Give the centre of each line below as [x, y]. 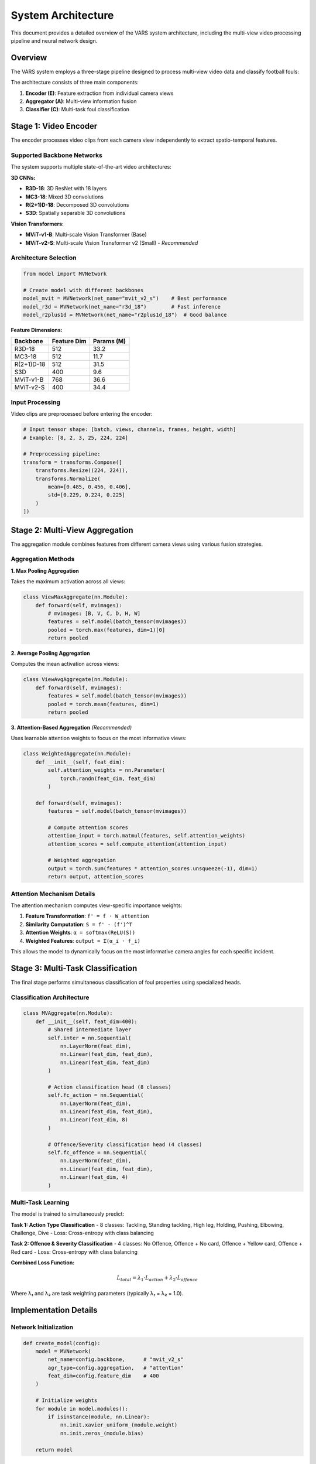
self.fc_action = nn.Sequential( [96, 1095]
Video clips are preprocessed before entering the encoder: [82, 414]
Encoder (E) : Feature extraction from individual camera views [99, 93]
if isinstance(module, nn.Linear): [99, 1417]
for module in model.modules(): [82, 1409]
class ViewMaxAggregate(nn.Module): [76, 597]
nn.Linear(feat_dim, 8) [94, 1120]
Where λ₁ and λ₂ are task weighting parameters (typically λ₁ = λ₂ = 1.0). [97, 1293]
